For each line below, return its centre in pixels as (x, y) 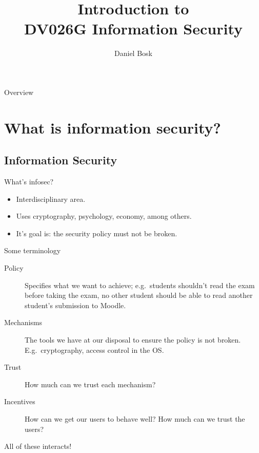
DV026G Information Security (133, 29)
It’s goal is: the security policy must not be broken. (97, 233)
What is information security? (113, 127)
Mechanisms (23, 322)
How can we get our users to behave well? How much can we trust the (135, 418)
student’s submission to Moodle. (75, 305)
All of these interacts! (38, 446)
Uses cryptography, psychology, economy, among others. (104, 216)
